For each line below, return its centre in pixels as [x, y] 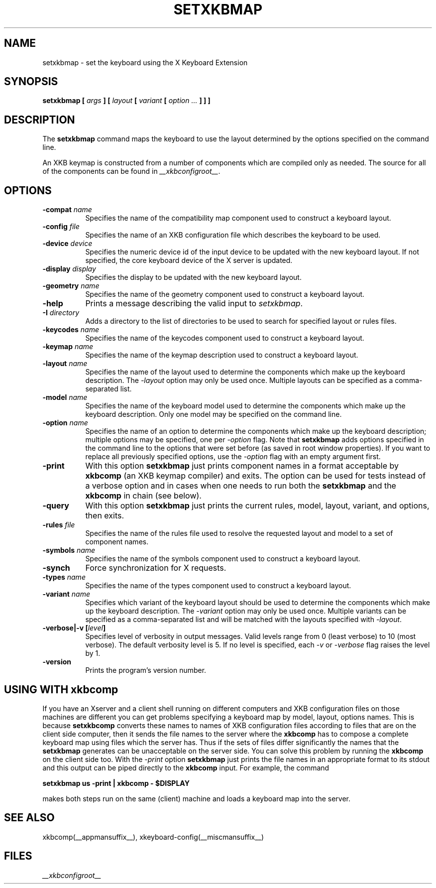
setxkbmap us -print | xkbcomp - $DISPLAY [116, 783]
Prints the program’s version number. [146, 670]
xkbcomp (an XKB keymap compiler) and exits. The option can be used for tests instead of [256, 476]
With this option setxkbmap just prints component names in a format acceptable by [242, 466]
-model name [65, 397]
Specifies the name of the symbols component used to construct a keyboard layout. [223, 559]
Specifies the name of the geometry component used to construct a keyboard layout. [225, 294]
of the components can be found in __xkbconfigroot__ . [131, 171]
